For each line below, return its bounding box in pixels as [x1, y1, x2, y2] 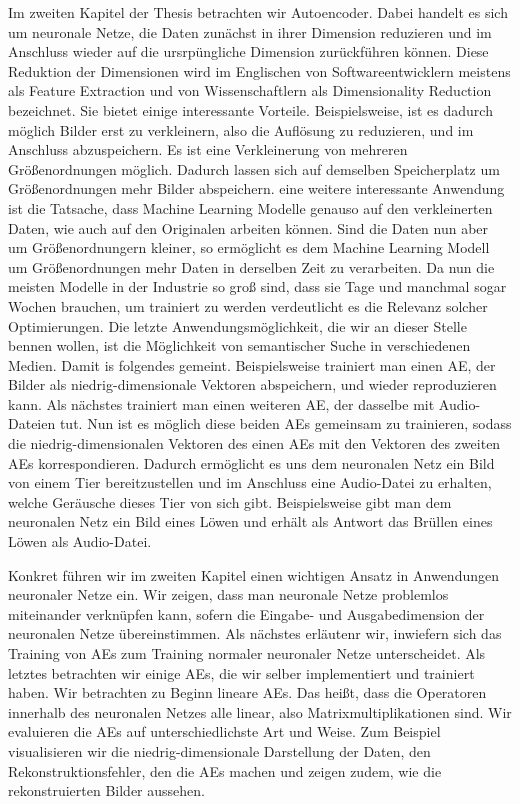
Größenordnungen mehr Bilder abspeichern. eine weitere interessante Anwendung [8, 178, 505, 199]
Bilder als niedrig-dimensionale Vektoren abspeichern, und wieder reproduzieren [8, 374, 497, 395]
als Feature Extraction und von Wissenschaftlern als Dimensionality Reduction [8, 80, 492, 101]
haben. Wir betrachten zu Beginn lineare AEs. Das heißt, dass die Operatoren [8, 682, 487, 703]
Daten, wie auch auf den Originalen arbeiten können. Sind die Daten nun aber [8, 217, 489, 238]
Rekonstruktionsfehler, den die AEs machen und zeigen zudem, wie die [8, 760, 442, 781]
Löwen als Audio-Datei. [8, 531, 152, 552]
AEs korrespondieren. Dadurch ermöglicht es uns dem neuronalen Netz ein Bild [8, 452, 495, 473]
